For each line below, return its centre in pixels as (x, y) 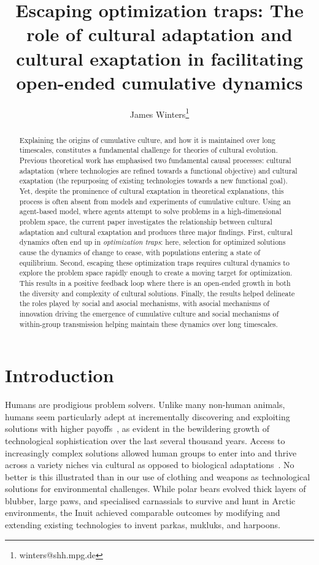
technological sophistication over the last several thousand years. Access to (145, 440)
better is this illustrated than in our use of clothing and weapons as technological (158, 476)
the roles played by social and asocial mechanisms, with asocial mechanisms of (144, 303)
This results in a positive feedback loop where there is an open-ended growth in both (155, 282)
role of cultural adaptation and (159, 34)
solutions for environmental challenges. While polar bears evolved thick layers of (156, 489)
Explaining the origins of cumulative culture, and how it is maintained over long (148, 140)
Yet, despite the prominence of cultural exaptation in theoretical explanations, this (152, 191)
